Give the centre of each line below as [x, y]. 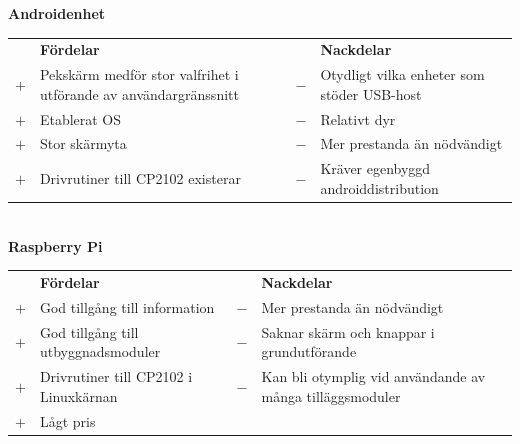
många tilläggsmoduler [331, 395]
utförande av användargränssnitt [139, 93]
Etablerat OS [80, 118]
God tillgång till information [127, 306]
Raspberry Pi [55, 245]
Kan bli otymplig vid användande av [373, 376]
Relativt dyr [358, 118]
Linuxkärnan [78, 395]
